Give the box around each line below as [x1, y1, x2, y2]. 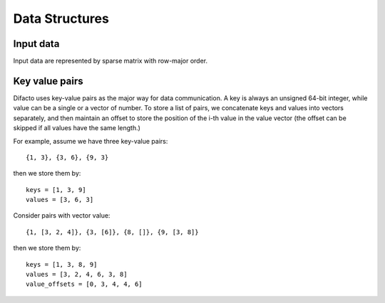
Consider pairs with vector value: [13, 211, 111, 220]
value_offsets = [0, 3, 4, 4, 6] [26, 280, 143, 288]
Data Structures [13, 11, 110, 26]
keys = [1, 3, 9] [26, 186, 86, 193]
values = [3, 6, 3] [26, 196, 94, 204]
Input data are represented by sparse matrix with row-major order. [13, 57, 208, 65]
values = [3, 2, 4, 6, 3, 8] [26, 270, 128, 279]
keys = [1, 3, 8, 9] [26, 260, 98, 268]
